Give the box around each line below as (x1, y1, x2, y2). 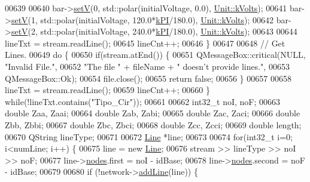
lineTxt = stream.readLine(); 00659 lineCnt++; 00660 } (5, 84, 210, 96)
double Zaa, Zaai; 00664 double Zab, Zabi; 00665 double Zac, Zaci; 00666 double (5, 107, 300, 119)
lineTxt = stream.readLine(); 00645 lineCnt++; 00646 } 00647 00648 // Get (5, 36, 285, 49)
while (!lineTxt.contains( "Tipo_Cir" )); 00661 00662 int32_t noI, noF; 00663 (5, 95, 281, 107)
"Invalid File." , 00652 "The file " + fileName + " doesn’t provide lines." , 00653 (5, 60, 290, 72)
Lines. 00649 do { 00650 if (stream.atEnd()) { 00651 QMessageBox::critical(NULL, (5, 48, 306, 61)
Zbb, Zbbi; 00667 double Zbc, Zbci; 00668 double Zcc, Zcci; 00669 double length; (5, 118, 302, 131)
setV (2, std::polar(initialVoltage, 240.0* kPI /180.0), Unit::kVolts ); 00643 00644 (11, 25, 297, 38)
